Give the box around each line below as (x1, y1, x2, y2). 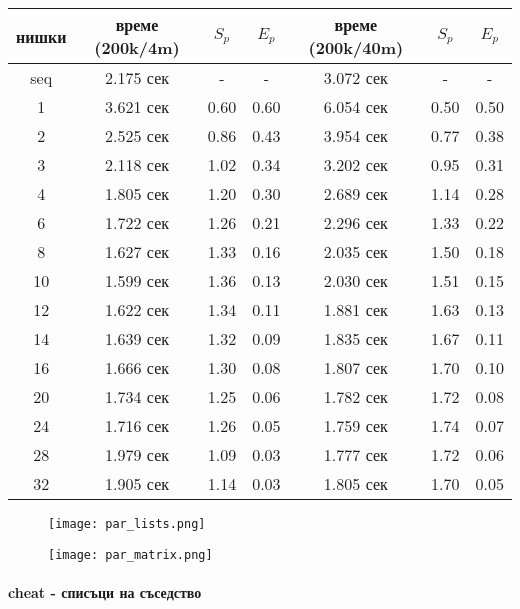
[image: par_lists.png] (48, 517, 206, 531)
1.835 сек (323, 327, 388, 350)
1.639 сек (105, 327, 170, 350)
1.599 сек (105, 269, 170, 292)
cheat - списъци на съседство (8, 581, 202, 602)
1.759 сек (323, 414, 388, 437)
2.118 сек (105, 153, 170, 176)
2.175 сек (105, 66, 170, 89)
